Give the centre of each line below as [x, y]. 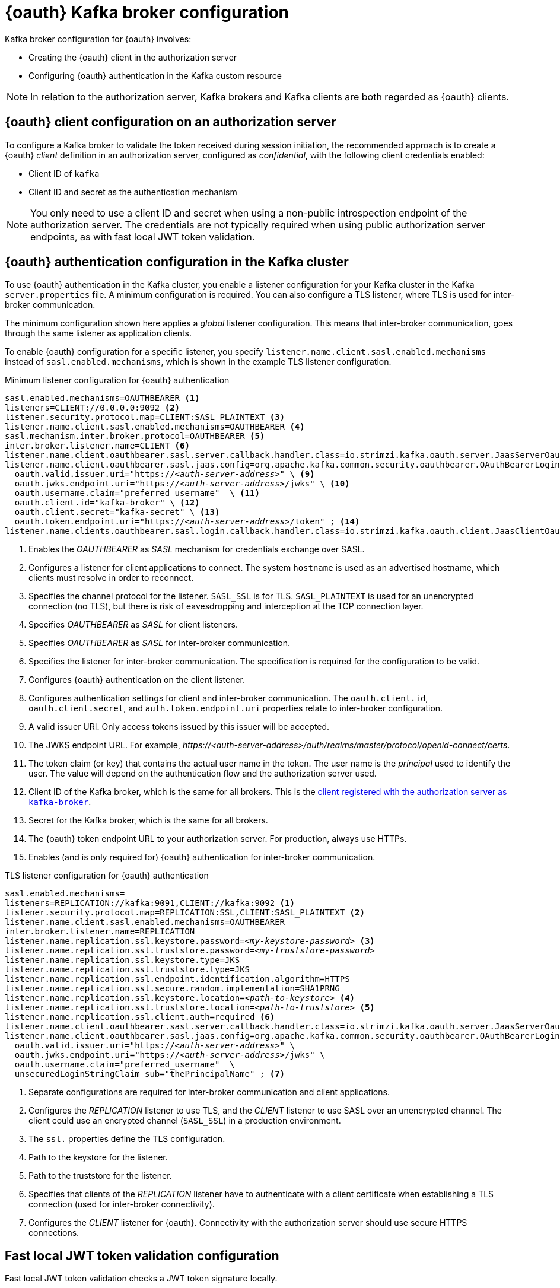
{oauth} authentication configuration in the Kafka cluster [177, 262]
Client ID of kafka [64, 173]
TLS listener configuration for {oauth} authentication [107, 876]
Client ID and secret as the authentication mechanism [133, 192]
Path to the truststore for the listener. [100, 1176]
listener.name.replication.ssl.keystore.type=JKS [122, 960]
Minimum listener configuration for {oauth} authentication [117, 380]
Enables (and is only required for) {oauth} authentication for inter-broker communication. [202, 857]
